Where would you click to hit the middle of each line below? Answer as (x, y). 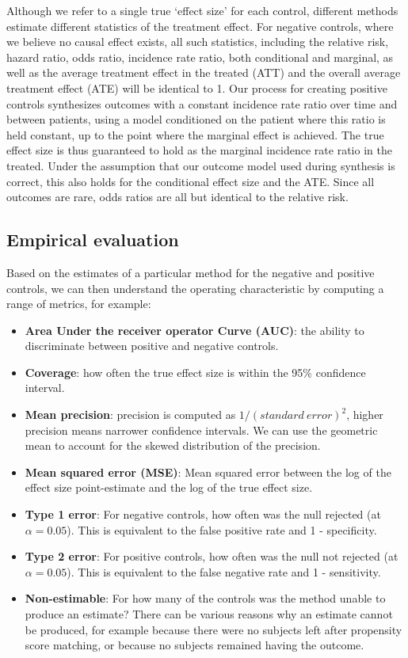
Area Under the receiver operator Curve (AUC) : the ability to (194, 330)
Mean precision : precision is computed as (130, 415)
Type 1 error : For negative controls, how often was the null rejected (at (203, 514)
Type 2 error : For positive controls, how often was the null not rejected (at (212, 556)
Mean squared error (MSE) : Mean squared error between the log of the (208, 472)
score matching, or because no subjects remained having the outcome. (194, 645)
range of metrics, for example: (79, 304)
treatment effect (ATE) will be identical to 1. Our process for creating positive (197, 87)
